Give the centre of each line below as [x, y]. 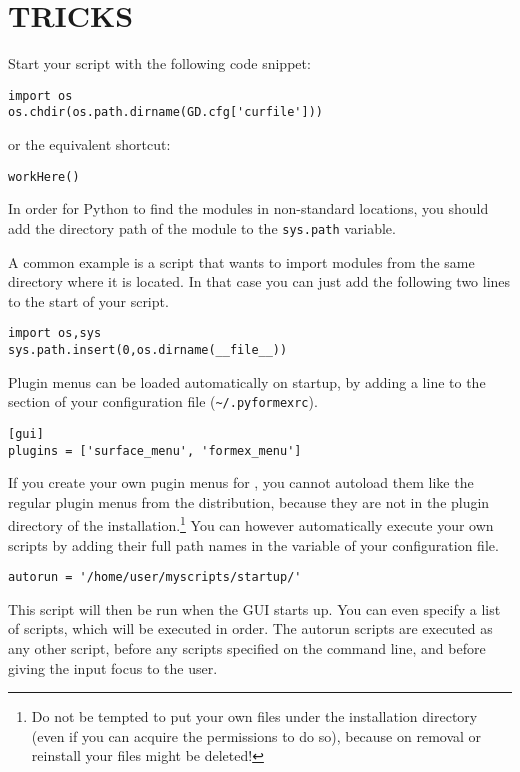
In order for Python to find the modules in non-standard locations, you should [248, 208]
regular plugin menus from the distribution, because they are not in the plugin [249, 501]
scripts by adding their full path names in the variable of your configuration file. [253, 544]
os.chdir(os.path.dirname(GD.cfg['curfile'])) [165, 112]
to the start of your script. [88, 300]
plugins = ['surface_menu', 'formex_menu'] [155, 450]
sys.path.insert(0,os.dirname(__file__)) [148, 349]
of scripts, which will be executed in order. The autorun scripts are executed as [250, 628]
